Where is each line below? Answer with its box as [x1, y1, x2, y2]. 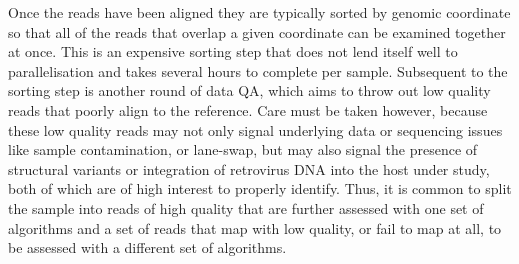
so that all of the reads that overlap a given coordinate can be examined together [8, 21, 506, 42]
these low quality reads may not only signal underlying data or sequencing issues [8, 119, 503, 140]
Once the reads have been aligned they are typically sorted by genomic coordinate [8, 2, 511, 22]
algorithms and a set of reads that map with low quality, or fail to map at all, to [8, 217, 502, 238]
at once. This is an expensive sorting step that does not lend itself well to [8, 41, 458, 62]
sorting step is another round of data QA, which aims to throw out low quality [8, 80, 491, 101]
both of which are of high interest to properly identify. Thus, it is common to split [8, 178, 512, 199]
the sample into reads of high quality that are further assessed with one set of [8, 197, 484, 218]
